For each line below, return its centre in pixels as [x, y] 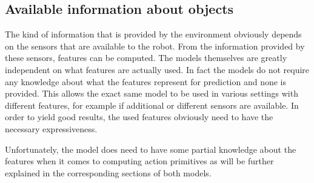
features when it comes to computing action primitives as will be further [139, 161]
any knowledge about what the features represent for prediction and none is [146, 81]
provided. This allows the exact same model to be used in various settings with [152, 93]
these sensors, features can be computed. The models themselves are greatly [146, 58]
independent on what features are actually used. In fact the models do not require [157, 69]
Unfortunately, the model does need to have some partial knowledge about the [151, 149]
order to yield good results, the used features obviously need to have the [139, 117]
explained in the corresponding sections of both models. [108, 172]
